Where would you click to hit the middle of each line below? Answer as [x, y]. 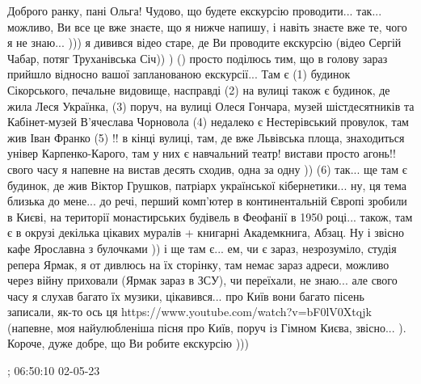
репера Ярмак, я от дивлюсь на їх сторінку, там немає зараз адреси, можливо [198, 264]
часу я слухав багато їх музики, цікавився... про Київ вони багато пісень [186, 295]
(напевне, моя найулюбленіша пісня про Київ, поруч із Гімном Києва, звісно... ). [207, 327]
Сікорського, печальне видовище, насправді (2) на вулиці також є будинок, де [199, 89]
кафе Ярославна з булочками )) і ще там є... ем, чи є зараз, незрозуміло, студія [202, 248]
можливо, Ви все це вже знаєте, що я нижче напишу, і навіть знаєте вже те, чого [207, 26]
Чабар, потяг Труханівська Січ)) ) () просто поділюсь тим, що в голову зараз [198, 58]
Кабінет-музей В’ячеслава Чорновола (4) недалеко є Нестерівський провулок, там [208, 122]
